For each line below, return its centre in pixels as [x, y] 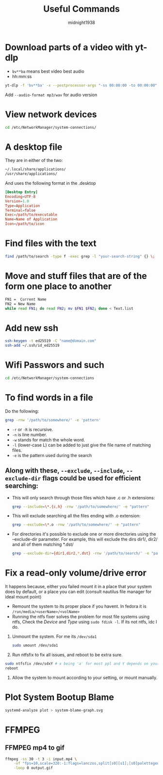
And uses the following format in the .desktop [50, 183]
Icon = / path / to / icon [25, 224]
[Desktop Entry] [21, 192]
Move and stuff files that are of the [76, 276]
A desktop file [34, 147]
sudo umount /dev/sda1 [35, 646]
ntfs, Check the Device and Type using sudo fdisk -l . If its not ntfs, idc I [84, 622]
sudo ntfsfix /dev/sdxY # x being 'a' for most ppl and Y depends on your [82, 664]
